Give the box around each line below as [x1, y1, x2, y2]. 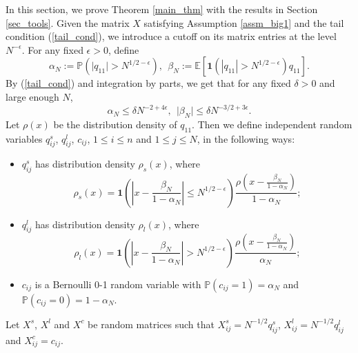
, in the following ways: [197, 131, 295, 145]
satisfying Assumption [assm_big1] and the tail [143, 15, 344, 30]
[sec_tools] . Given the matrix [6, 15, 130, 30]
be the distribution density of [53, 117, 177, 131]
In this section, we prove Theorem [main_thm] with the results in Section [6, 2, 318, 16]
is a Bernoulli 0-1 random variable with [34, 276, 201, 291]
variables [6, 131, 43, 145]
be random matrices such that [88, 316, 215, 331]
